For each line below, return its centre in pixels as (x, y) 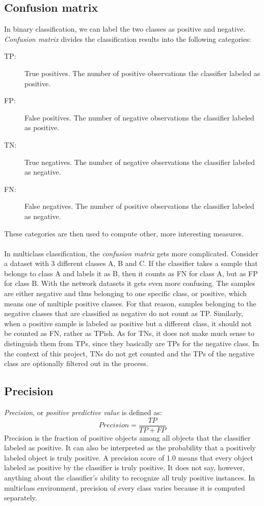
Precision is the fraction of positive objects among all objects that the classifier (127, 437)
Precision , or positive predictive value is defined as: (83, 412)
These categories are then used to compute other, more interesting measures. (124, 233)
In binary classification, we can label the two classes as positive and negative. (125, 29)
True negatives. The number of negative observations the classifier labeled (140, 162)
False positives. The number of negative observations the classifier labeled (139, 117)
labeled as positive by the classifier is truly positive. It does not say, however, (125, 467)
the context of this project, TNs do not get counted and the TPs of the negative (129, 353)
